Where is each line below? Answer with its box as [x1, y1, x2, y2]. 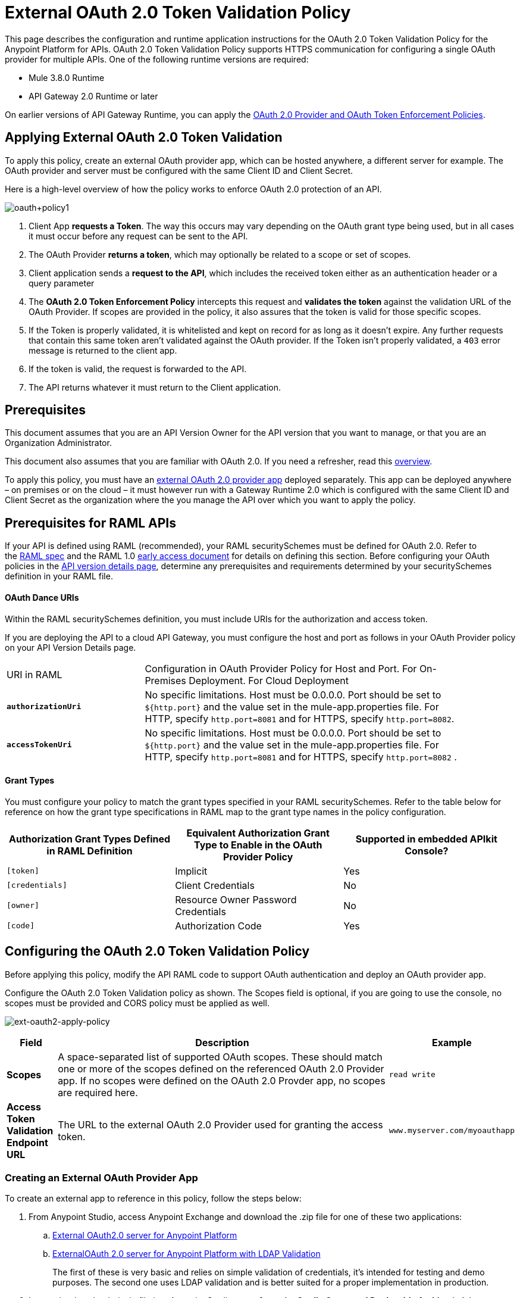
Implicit [175, 865, 208, 877]
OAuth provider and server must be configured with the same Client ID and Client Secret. [5, 165, 353, 176]
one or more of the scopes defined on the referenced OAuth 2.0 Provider [58, 1062, 384, 1075]
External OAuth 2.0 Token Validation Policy [5, 2, 351, 23]
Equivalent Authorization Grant [186, 826, 330, 839]
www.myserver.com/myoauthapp [389, 1126, 515, 1135]
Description [195, 1036, 249, 1049]
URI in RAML [7, 668, 62, 681]
